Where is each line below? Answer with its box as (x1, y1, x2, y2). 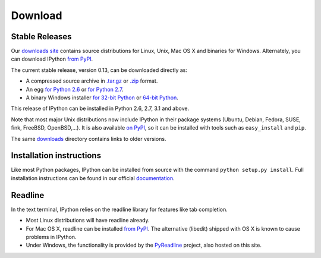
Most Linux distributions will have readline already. (26, 217, 150, 224)
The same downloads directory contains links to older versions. (11, 135, 166, 142)
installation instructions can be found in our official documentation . (11, 174, 175, 181)
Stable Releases (11, 32, 72, 42)
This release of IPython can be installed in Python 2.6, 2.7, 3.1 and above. (11, 105, 190, 112)
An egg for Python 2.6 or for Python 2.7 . (26, 86, 124, 93)
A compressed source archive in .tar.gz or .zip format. (26, 77, 158, 84)
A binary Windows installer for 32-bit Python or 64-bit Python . (26, 94, 178, 101)
